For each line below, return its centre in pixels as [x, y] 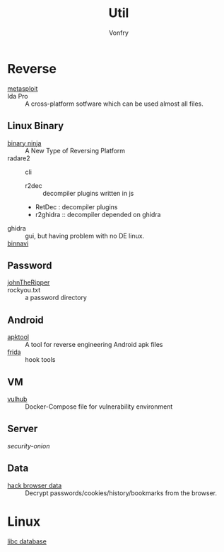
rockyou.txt [24, 290]
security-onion [29, 446]
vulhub [17, 399]
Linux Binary [36, 126]
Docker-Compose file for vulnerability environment [99, 407]
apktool [18, 337]
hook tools [40, 360]
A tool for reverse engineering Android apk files [94, 345]
